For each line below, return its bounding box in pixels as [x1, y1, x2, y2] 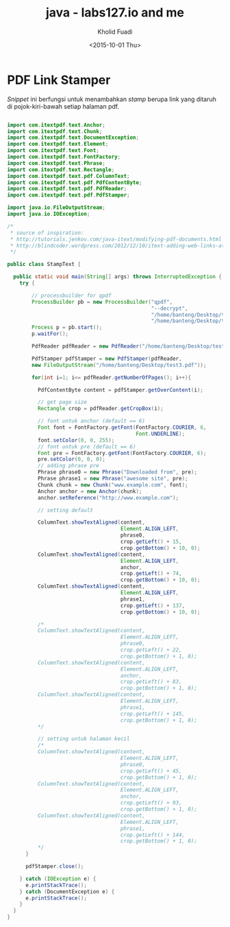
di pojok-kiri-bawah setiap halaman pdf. [7, 102, 120, 111]
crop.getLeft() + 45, [120, 768, 183, 774]
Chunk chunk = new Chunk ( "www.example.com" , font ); [37, 481, 188, 489]
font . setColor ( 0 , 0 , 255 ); [37, 436, 115, 444]
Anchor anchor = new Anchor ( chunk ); [37, 488, 142, 495]
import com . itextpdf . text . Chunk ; [7, 128, 103, 135]
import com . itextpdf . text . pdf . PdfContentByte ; [7, 179, 142, 186]
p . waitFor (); [31, 331, 69, 337]
